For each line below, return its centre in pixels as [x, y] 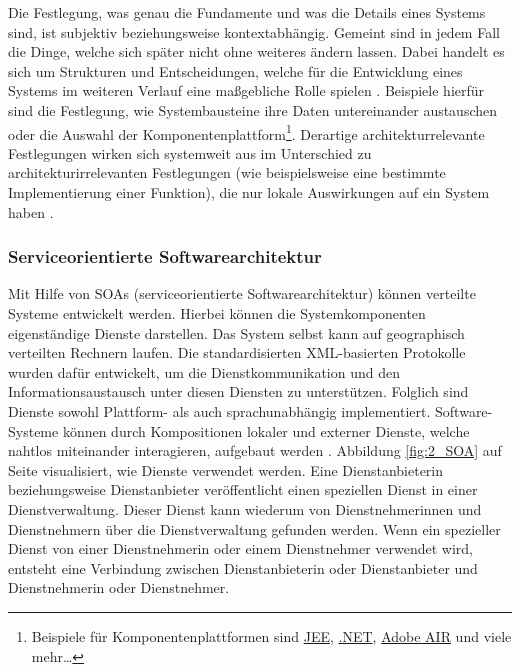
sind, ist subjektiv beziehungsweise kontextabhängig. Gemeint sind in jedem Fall [254, 31]
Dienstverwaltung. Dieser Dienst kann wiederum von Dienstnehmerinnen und [245, 508]
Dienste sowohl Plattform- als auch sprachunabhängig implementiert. [219, 410]
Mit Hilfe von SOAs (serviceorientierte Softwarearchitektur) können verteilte [242, 293]
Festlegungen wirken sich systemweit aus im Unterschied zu [190, 152]
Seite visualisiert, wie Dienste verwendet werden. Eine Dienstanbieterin [226, 469]
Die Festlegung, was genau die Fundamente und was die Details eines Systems [247, 12]
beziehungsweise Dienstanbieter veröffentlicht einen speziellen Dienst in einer [243, 489]
